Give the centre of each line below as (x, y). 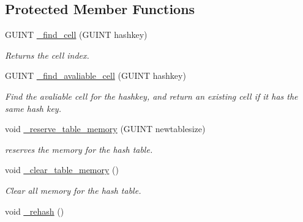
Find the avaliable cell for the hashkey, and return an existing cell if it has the (151, 96)
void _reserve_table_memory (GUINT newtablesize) (105, 129)
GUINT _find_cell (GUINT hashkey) (76, 35)
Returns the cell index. (47, 55)
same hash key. (33, 108)
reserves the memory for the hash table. (79, 149)
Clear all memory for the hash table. (73, 190)
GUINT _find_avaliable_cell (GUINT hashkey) (95, 76)
